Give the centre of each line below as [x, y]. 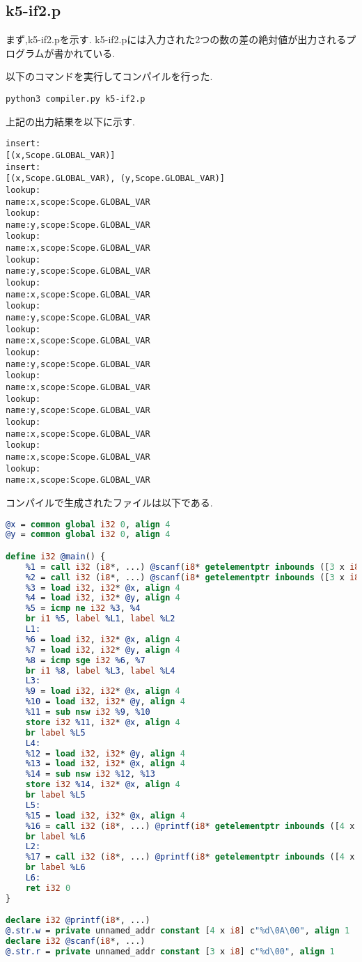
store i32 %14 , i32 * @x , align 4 [103, 785]
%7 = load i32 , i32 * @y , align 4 [103, 650]
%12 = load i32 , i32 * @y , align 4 [105, 753]
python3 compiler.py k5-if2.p [76, 99]
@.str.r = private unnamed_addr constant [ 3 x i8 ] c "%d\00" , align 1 [170, 951]
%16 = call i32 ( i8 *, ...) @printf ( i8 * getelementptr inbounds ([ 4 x [190, 826]
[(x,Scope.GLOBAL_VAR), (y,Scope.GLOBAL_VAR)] [115, 179]
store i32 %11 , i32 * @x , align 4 [103, 722]
